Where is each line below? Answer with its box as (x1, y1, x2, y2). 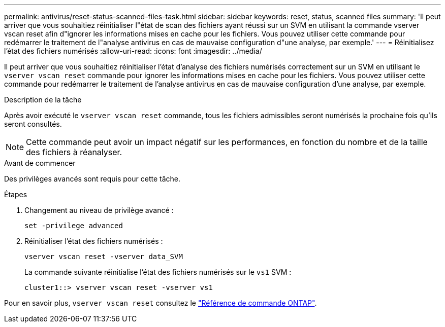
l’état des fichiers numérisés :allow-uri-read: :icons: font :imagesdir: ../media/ (4, 47, 262, 55)
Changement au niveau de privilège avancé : (24, 206, 174, 214)
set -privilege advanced (24, 222, 123, 230)
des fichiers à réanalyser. (26, 147, 122, 157)
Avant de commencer (4, 159, 76, 167)
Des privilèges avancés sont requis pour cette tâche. (4, 174, 180, 183)
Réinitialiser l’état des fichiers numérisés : (24, 237, 163, 245)
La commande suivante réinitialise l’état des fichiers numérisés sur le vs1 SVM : (24, 268, 292, 276)
